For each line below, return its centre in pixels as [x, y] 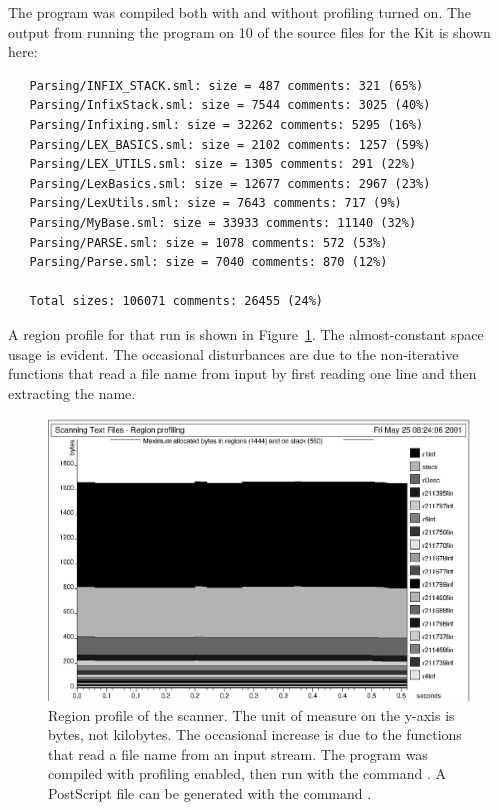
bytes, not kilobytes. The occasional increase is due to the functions [255, 734]
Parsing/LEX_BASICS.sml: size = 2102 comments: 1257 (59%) [230, 144]
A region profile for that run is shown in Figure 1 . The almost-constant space [246, 333]
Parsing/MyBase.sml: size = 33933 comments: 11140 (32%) [223, 222]
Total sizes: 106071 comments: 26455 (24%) [176, 301]
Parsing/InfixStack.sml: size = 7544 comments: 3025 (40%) [230, 105]
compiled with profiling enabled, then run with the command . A [247, 773]
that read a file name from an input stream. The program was [238, 753]
